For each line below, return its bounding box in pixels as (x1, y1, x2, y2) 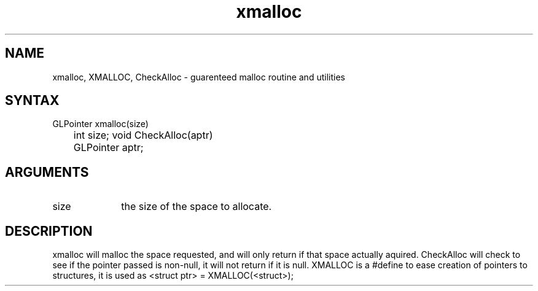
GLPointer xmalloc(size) (52, 118, 149, 130)
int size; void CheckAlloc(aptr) (73, 129, 213, 142)
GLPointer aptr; (73, 141, 144, 154)
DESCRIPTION (5, 223, 93, 239)
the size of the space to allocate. (121, 200, 272, 213)
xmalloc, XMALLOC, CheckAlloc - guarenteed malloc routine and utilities (52, 71, 345, 82)
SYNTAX (5, 93, 60, 109)
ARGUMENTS (5, 164, 89, 180)
